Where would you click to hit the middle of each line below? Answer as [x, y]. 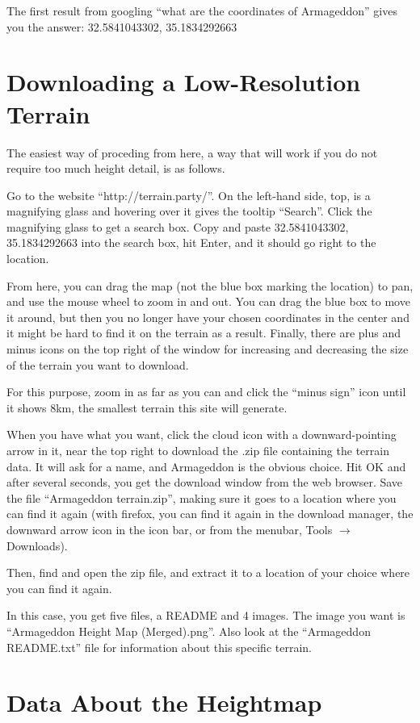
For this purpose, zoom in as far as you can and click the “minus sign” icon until [206, 392]
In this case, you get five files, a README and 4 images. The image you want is [206, 615]
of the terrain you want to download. [98, 364]
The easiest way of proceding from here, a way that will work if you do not [192, 152]
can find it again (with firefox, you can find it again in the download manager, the [210, 514]
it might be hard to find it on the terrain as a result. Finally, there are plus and [204, 333]
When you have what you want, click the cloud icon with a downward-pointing [202, 435]
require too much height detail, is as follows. [116, 168]
